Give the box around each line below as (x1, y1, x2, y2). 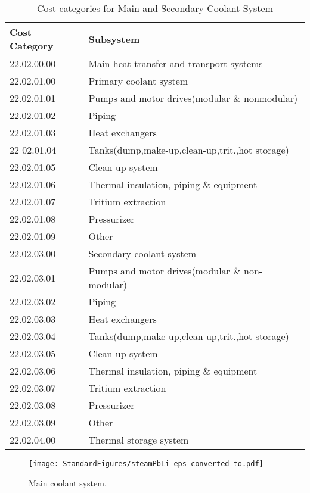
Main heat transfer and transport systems (88, 57, 263, 70)
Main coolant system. (29, 476, 107, 489)
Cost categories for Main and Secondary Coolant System (37, 1, 273, 15)
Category (10, 39, 54, 52)
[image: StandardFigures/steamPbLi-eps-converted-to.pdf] (29, 460, 263, 468)
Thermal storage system (88, 433, 189, 447)
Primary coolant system (88, 74, 188, 88)
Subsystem (88, 32, 140, 46)
